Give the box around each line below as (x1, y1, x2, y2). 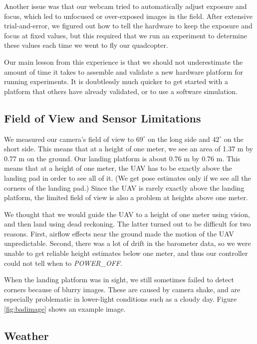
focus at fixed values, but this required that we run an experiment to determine (4, 30, 247, 40)
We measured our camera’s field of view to (4, 133, 134, 144)
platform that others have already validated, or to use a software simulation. (4, 86, 238, 96)
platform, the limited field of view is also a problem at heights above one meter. (4, 192, 248, 203)
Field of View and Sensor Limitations (4, 110, 201, 125)
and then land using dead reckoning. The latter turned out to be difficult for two (4, 219, 251, 229)
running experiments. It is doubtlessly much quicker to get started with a (4, 76, 228, 87)
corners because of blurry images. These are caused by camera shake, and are (4, 284, 241, 294)
